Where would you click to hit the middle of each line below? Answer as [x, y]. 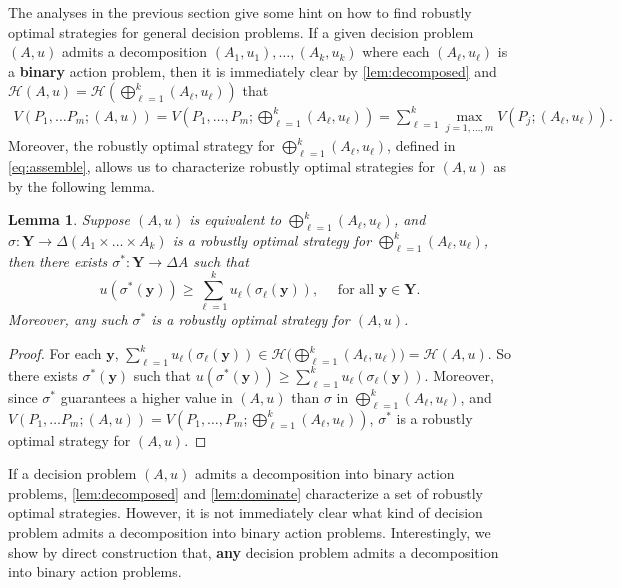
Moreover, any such [68, 319]
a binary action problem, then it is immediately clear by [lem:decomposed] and [252, 70]
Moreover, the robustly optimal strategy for [141, 145]
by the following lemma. [81, 185]
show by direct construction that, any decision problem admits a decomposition [253, 551]
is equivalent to [235, 219]
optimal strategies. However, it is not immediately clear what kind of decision [245, 512]
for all [356, 290]
